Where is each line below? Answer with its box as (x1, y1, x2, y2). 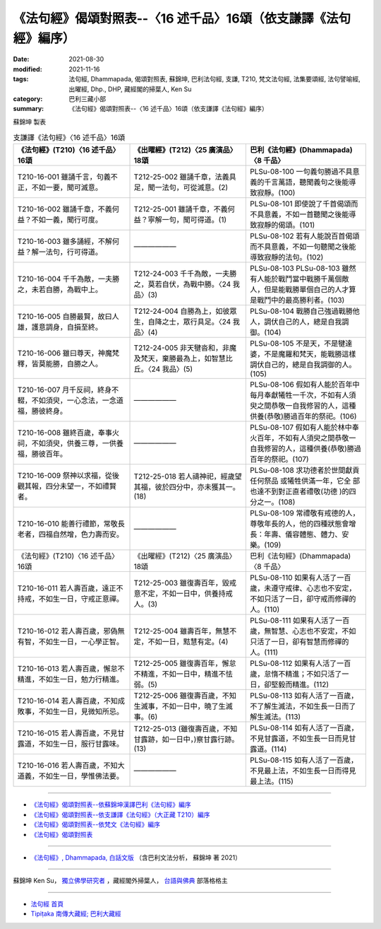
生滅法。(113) (257, 712, 301, 722)
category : (13, 94, 43, 103)
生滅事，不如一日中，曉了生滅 (133, 701, 233, 711)
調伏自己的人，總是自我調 (264, 317, 349, 327)
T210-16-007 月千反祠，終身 (17, 385, 112, 395)
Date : (13, 55, 30, 64)
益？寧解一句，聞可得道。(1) (133, 215, 227, 225)
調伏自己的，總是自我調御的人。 (250, 360, 356, 370)
